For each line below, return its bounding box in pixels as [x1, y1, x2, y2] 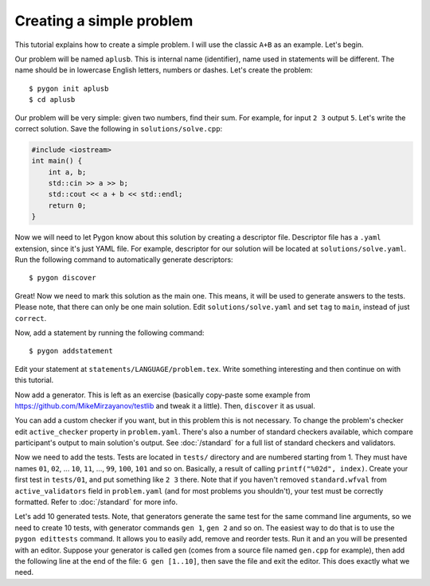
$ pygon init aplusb [29, 84, 109, 93]
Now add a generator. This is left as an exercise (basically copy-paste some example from [14, 390, 311, 400]
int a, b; [48, 167, 87, 177]
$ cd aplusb [29, 96, 76, 104]
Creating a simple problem [14, 12, 193, 29]
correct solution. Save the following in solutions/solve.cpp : [14, 123, 223, 133]
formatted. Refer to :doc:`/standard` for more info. [14, 498, 178, 507]
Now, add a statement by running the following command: [14, 327, 205, 338]
